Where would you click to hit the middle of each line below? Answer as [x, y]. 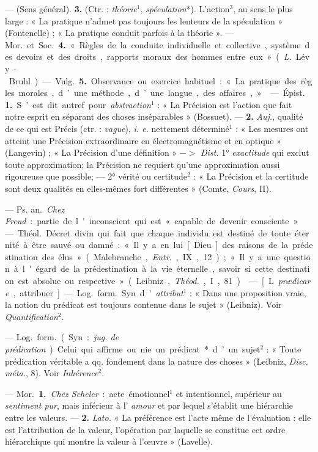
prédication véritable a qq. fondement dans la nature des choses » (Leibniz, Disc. [157, 361]
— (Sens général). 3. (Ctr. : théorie [71, 9]
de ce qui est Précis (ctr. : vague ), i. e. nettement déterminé [117, 128]
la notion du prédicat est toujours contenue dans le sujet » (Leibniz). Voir [143, 304]
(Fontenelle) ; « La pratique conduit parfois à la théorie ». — [119, 33]
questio [297, 256]
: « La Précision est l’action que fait [225, 104]
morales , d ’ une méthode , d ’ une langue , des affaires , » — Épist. [162, 93]
